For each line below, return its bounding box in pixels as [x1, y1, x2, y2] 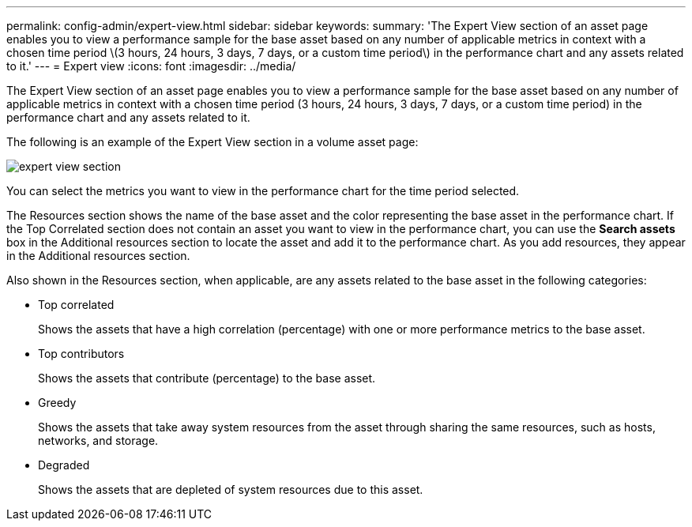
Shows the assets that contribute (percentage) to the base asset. [38, 371, 376, 385]
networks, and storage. [38, 434, 159, 447]
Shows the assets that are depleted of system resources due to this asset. [38, 483, 423, 496]
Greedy [38, 396, 77, 409]
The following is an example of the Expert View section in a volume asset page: [6, 135, 419, 149]
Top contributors [38, 347, 125, 360]
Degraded [38, 458, 90, 472]
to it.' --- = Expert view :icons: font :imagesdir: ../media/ [6, 59, 296, 73]
